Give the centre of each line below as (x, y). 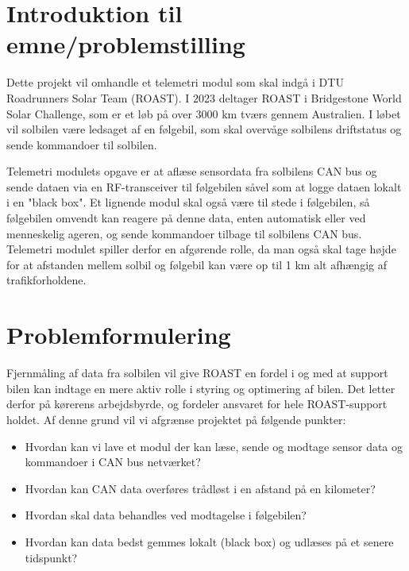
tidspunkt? (51, 557)
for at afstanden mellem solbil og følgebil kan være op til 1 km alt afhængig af (197, 264)
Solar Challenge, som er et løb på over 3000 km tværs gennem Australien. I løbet (204, 113)
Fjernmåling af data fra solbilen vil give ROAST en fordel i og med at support (197, 373)
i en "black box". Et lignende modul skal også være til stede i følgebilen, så (188, 202)
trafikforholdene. (46, 280)
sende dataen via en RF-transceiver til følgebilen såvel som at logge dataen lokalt (204, 186)
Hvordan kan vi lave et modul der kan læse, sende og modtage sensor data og (214, 446)
